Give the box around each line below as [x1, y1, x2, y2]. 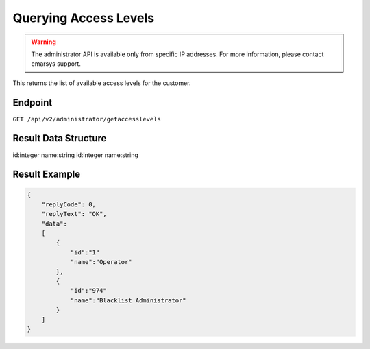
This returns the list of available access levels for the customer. [12, 79, 191, 87]
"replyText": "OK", [41, 210, 108, 218]
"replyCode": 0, [41, 200, 96, 208]
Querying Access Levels [12, 10, 155, 25]
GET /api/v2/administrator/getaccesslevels [12, 115, 161, 123]
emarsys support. [31, 60, 82, 68]
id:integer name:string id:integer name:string [12, 151, 138, 159]
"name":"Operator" [70, 258, 133, 266]
